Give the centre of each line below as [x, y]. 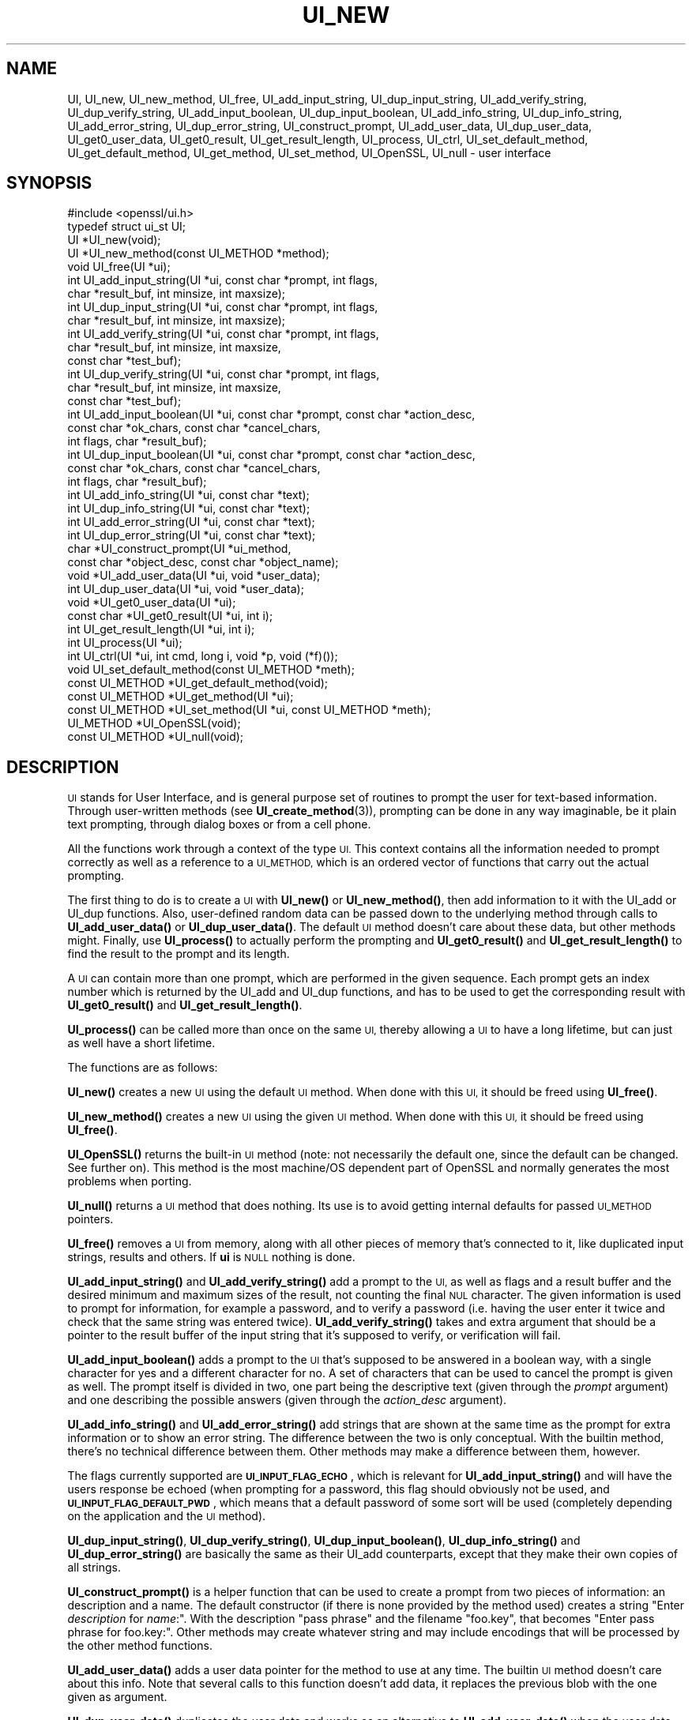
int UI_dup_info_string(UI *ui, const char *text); [189, 509]
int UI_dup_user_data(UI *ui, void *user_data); [186, 589]
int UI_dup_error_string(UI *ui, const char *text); [192, 535]
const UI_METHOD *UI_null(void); [156, 737]
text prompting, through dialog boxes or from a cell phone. [219, 824]
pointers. [90, 1219]
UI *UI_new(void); [114, 240]
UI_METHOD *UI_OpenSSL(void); [154, 723]
